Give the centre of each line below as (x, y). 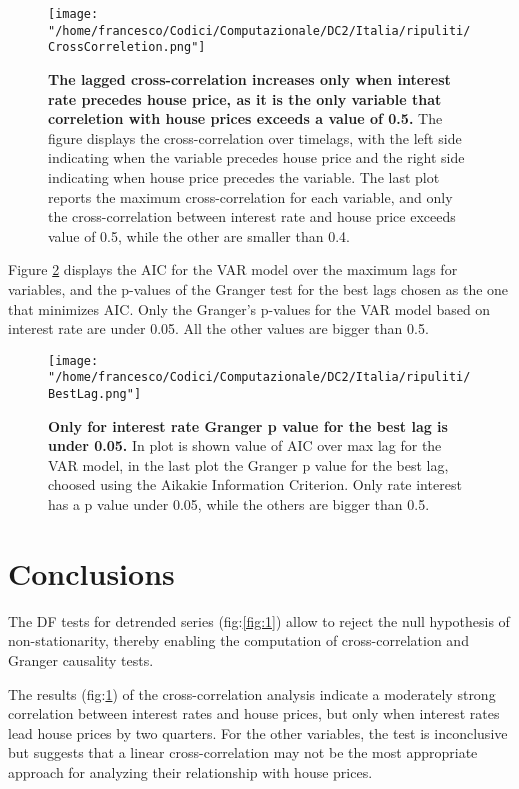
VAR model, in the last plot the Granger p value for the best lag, (248, 464)
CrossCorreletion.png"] (127, 47)
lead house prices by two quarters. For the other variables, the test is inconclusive (258, 732)
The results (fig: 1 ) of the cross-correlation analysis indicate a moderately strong (252, 693)
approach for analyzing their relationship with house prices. (190, 771)
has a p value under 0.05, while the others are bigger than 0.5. (239, 504)
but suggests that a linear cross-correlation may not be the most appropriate (243, 752)
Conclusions (91, 572)
